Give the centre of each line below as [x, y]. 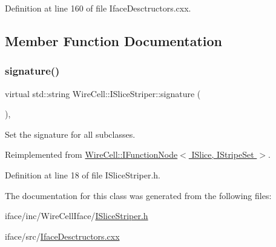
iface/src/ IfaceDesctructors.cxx [62, 236]
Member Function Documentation [114, 40]
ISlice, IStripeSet [223, 154]
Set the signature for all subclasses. [70, 134]
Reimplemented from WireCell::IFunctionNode [91, 154]
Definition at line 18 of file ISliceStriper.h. [83, 174]
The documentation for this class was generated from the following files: [138, 195]
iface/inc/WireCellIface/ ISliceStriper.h [77, 216]
